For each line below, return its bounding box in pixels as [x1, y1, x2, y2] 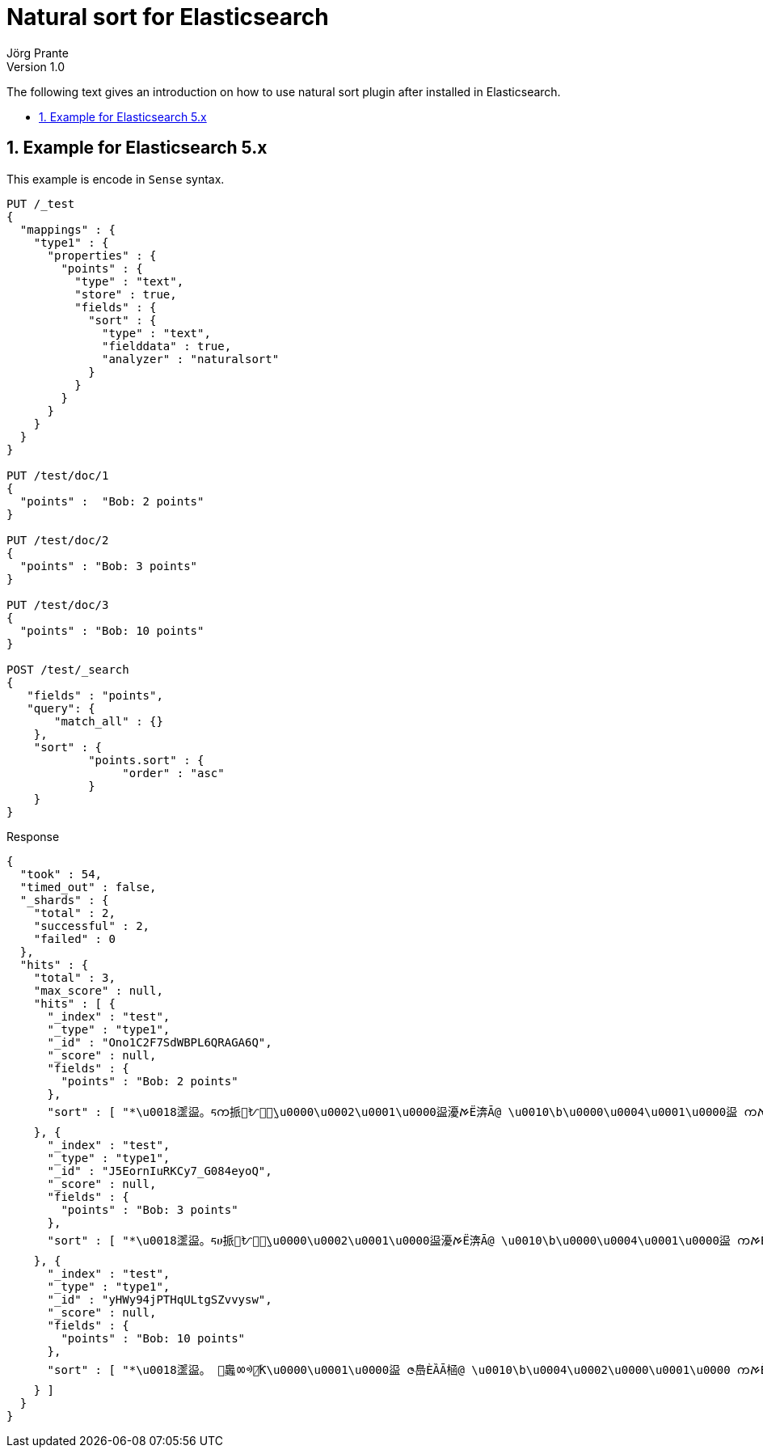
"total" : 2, [33, 906, 116, 919]
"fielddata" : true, [102, 339, 232, 353]
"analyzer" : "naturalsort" [102, 352, 280, 366]
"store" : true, [74, 287, 177, 301]
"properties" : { [47, 248, 157, 262]
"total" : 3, [33, 970, 116, 984]
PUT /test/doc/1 [6, 468, 109, 482]
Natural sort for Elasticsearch [6, 3, 329, 31]
